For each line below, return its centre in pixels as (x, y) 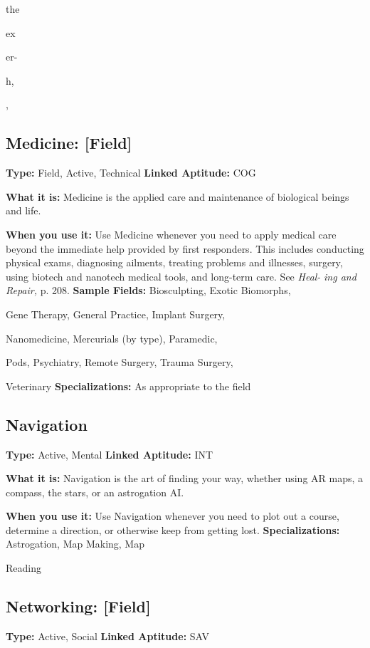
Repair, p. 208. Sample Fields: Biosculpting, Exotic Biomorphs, (148, 290)
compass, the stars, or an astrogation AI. (95, 492)
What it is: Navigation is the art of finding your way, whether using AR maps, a (185, 478)
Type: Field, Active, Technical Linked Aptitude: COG (131, 173)
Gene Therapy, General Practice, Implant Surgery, (116, 314)
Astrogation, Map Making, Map (75, 544)
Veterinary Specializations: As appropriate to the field (128, 386)
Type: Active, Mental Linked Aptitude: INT (110, 454)
